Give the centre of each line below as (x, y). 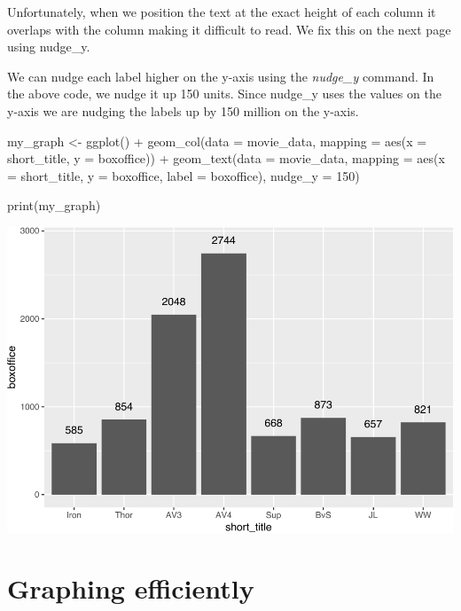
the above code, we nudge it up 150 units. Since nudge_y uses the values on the (224, 94)
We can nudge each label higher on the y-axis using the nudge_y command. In (221, 76)
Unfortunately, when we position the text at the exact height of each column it (222, 12)
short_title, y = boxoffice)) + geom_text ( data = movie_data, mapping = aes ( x (226, 158)
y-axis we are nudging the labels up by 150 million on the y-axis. (183, 110)
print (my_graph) (54, 205)
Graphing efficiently (131, 588)
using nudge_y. (49, 47)
